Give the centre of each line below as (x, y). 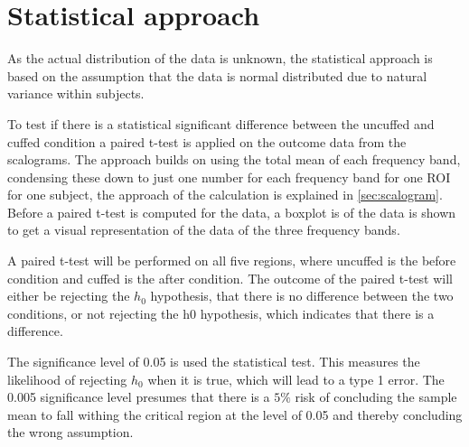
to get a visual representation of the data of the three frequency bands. (204, 230)
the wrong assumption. (70, 432)
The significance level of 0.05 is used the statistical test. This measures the (214, 362)
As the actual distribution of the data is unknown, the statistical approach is (220, 58)
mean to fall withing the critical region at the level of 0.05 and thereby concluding (235, 414)
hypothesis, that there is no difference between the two (302, 296)
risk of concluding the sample (376, 397)
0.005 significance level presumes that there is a (139, 397)
